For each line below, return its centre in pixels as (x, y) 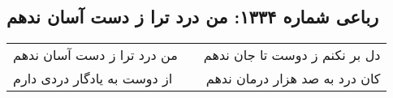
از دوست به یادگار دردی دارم (93, 79)
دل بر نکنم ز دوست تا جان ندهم (292, 55)
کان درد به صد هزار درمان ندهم (293, 79)
